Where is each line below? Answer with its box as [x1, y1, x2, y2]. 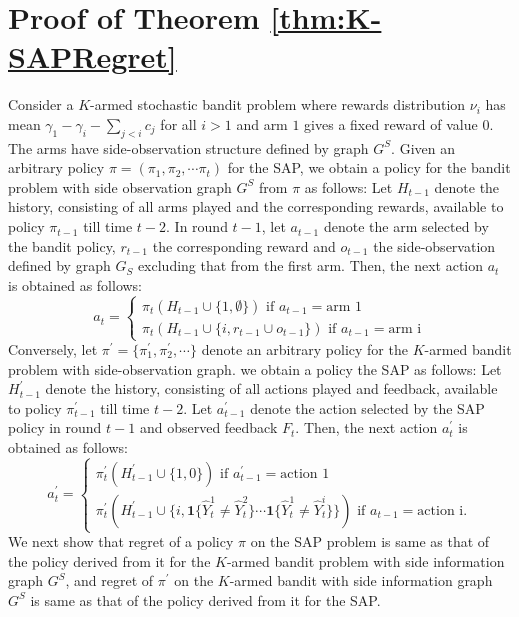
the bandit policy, [8, 235, 116, 256]
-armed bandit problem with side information [226, 550, 505, 571]
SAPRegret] [8, 36, 177, 77]
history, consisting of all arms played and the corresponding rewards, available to [8, 196, 504, 217]
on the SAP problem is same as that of [250, 531, 490, 552]
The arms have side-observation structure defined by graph [8, 137, 369, 158]
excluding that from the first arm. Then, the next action [137, 255, 484, 276]
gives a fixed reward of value [304, 113, 478, 134]
